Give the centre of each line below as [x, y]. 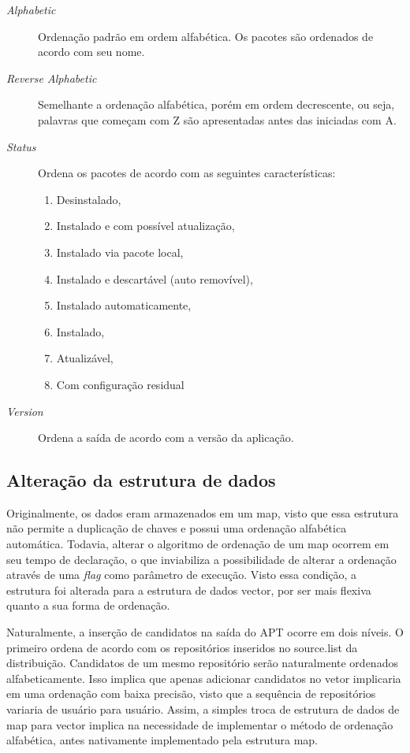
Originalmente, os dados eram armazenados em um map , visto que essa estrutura [203, 512]
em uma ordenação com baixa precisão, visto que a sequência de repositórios [191, 694]
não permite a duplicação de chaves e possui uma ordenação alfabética [177, 528]
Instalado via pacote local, [120, 252]
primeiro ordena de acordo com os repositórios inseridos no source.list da [182, 647]
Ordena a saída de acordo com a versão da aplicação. [166, 438]
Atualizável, [85, 358]
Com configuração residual [120, 384]
